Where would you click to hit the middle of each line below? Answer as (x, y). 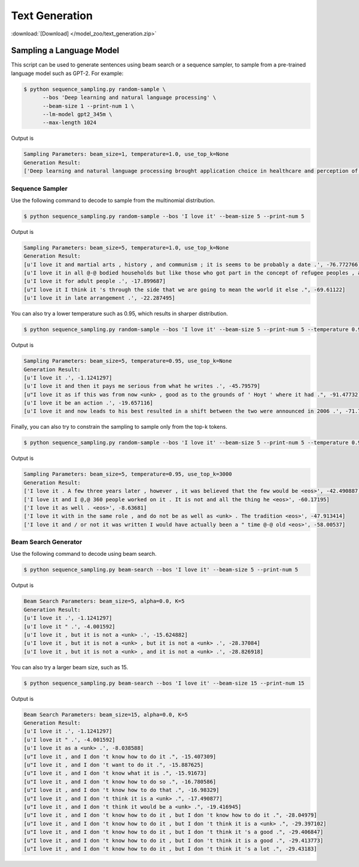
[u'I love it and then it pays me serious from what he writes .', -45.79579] (142, 386)
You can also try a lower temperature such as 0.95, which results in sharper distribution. (120, 314)
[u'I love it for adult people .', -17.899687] (95, 281)
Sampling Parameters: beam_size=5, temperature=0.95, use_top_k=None (128, 361)
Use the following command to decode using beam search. (84, 554)
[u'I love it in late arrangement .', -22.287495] (100, 298)
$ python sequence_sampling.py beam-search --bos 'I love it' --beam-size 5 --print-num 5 (161, 570)
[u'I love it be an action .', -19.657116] (89, 403)
